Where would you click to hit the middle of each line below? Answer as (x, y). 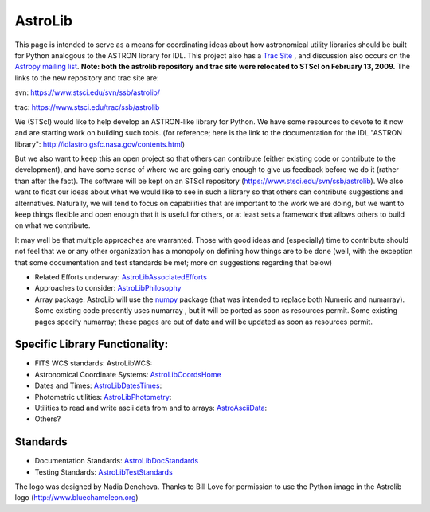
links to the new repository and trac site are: (87, 78)
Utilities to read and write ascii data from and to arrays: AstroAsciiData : (151, 408)
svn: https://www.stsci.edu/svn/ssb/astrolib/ (88, 92)
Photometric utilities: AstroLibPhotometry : (103, 397)
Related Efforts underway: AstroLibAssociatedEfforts (121, 277)
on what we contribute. (53, 225)
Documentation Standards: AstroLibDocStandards (117, 461)
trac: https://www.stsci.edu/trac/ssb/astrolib (87, 107)
